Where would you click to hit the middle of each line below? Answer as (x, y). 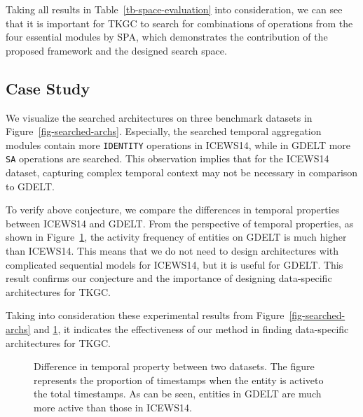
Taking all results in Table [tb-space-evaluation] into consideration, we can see (174, 9)
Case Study (48, 88)
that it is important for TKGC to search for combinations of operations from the (179, 23)
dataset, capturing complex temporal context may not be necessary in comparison (182, 172)
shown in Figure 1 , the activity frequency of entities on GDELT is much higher (176, 237)
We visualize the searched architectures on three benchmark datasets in (159, 117)
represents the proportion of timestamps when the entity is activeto (179, 380)
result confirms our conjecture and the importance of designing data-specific (169, 278)
